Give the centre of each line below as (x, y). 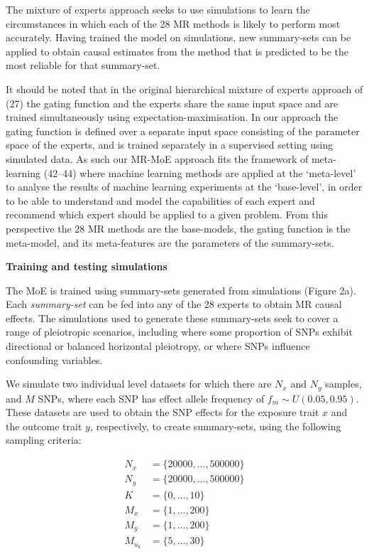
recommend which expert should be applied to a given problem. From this (167, 214)
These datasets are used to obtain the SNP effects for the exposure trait (163, 412)
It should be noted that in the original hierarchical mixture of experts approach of (184, 89)
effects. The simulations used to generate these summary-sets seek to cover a (172, 318)
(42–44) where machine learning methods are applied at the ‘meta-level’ (200, 172)
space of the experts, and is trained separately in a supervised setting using (170, 145)
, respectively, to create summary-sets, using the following (215, 426)
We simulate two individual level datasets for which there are (139, 384)
